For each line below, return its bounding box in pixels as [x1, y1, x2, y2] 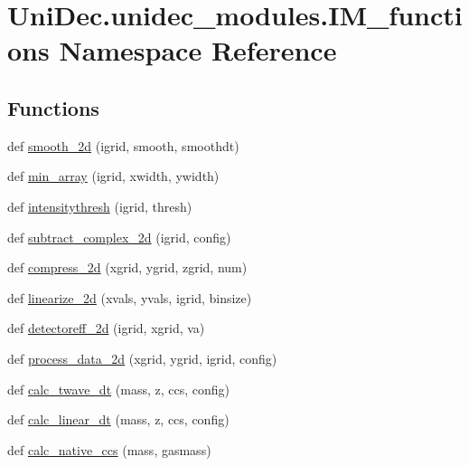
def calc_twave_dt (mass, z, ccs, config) [7, 379, 230, 398]
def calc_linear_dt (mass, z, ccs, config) [7, 410, 230, 429]
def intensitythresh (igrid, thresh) [7, 196, 192, 215]
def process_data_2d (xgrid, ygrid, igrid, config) [7, 348, 277, 367]
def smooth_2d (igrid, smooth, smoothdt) [7, 136, 239, 155]
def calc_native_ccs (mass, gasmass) [7, 440, 211, 459]
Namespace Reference [59, 32, 337, 69]
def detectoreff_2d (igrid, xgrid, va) [7, 319, 205, 338]
